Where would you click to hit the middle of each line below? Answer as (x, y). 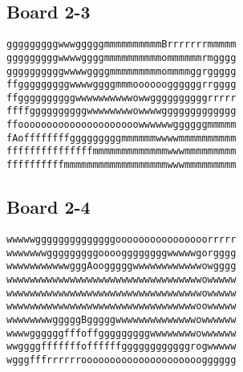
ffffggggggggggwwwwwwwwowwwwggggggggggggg (121, 111)
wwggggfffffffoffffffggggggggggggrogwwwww (121, 347)
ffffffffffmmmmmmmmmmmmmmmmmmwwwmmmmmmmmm (121, 165)
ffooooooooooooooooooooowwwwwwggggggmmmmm (121, 125)
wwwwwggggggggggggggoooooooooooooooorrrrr (121, 239)
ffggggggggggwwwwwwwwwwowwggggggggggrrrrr (121, 98)
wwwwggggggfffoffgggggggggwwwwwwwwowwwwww (121, 333)
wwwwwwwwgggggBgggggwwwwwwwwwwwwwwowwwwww (121, 319)
